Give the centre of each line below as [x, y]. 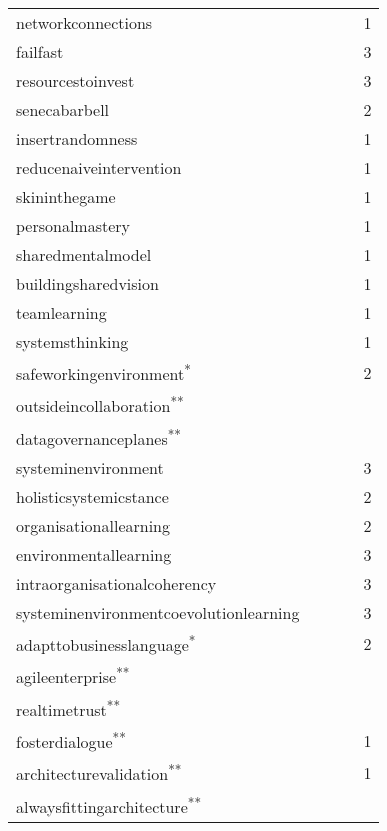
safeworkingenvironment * [103, 372]
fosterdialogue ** [71, 740]
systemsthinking [72, 341]
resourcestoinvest [75, 80]
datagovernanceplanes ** [99, 436]
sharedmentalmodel [84, 254]
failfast [40, 51]
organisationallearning [93, 525]
